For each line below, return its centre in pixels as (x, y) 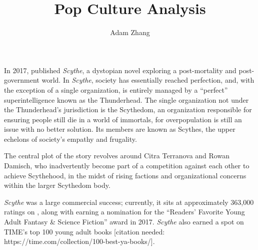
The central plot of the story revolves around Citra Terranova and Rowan (117, 156)
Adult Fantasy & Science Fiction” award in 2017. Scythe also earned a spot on (124, 222)
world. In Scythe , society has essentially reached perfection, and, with (148, 80)
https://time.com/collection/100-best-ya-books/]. (79, 241)
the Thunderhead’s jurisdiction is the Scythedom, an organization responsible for (128, 109)
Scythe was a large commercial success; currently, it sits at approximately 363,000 (129, 202)
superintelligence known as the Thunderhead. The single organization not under (126, 99)
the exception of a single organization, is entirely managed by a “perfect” (116, 89)
